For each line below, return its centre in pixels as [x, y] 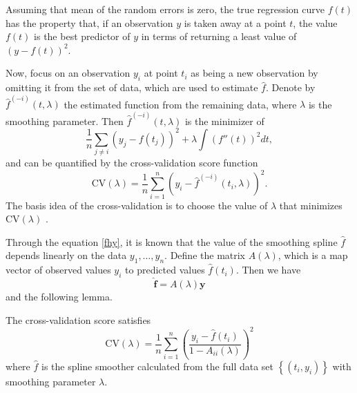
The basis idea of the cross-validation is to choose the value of [137, 205]
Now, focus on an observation [68, 73]
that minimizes [311, 205]
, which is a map [313, 255]
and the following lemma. [59, 297]
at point [161, 73]
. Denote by [290, 87]
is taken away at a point [235, 22]
